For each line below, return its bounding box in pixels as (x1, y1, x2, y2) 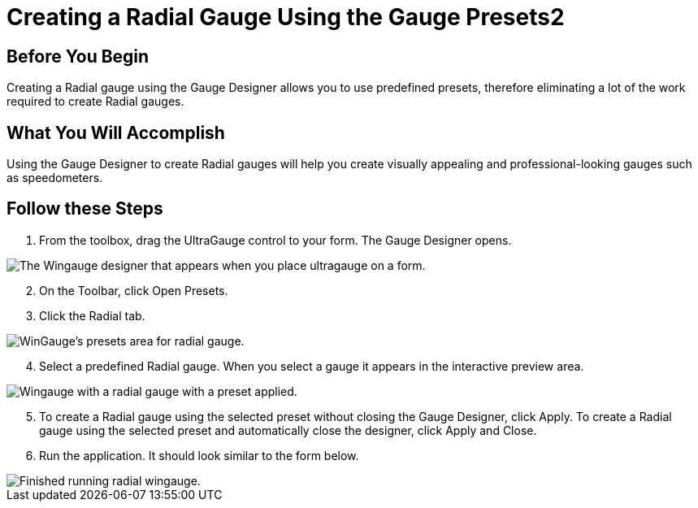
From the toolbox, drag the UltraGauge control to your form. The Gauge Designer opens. (39, 232, 512, 247)
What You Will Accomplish (7, 122, 225, 143)
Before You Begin (7, 46, 150, 67)
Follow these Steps (7, 198, 163, 219)
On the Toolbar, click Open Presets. (39, 283, 228, 297)
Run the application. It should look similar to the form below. (39, 448, 359, 462)
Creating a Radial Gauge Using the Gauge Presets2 (7, 3, 565, 31)
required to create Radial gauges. (7, 94, 184, 109)
